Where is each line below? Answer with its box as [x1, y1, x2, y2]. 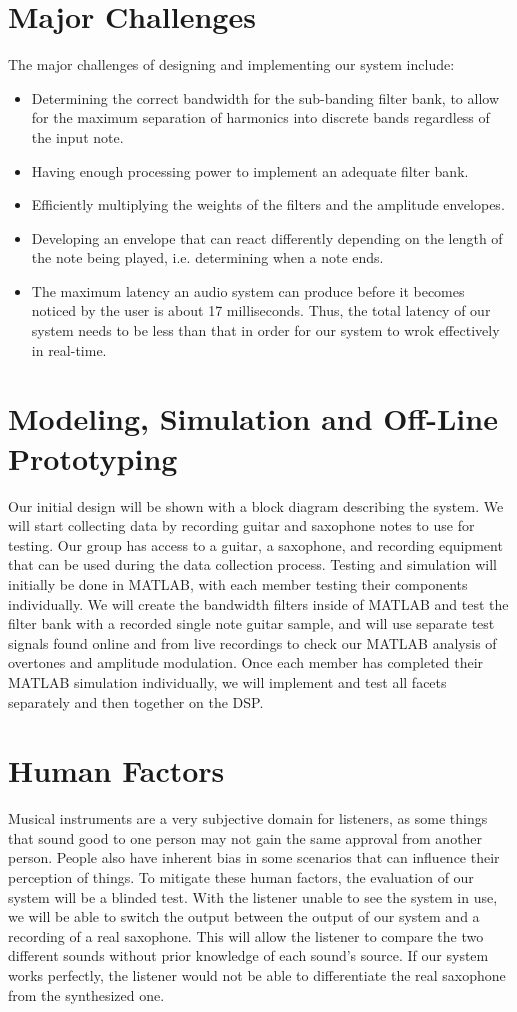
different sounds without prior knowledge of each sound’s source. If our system [8, 945, 489, 966]
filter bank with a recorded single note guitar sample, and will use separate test [8, 613, 495, 634]
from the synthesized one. [8, 984, 165, 1005]
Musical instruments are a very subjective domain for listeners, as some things [8, 808, 488, 829]
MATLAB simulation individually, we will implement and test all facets [8, 671, 447, 692]
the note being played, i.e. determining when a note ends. [31, 247, 384, 268]
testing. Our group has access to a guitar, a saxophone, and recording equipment [8, 534, 503, 555]
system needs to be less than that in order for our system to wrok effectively [31, 320, 500, 341]
